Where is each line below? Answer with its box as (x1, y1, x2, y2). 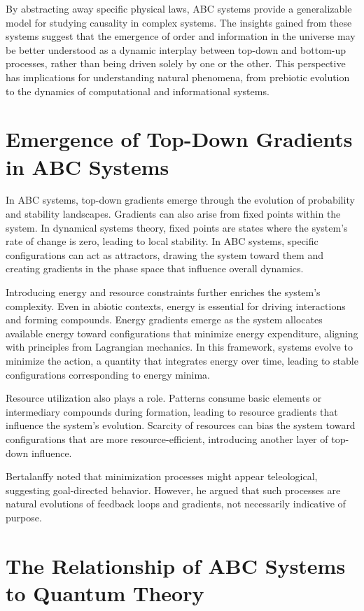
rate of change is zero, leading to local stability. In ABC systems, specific (6, 234, 318, 248)
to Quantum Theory (6, 578, 204, 607)
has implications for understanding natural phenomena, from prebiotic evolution (6, 69, 350, 84)
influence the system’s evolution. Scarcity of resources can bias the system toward (6, 418, 356, 433)
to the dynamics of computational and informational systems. (6, 83, 269, 98)
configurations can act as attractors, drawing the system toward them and (6, 247, 324, 262)
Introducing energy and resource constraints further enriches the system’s (6, 285, 321, 300)
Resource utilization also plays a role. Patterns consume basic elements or (6, 391, 322, 405)
